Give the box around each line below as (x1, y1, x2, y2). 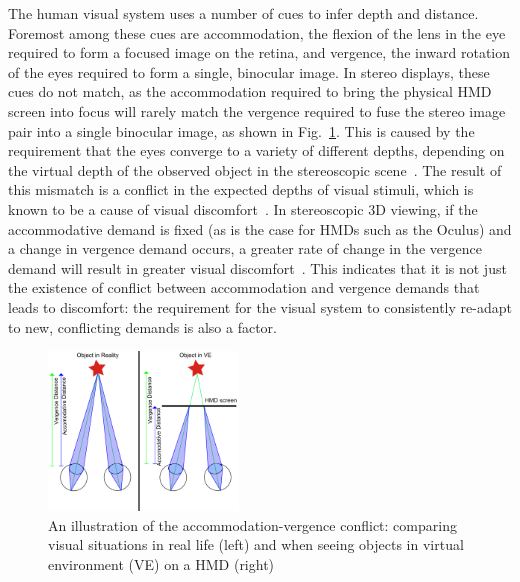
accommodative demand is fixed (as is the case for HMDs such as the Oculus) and (8, 218, 512, 239)
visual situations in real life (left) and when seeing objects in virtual (48, 534, 464, 555)
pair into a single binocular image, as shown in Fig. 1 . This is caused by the (8, 120, 475, 141)
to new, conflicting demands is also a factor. (8, 316, 277, 337)
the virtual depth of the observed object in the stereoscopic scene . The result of (8, 159, 502, 180)
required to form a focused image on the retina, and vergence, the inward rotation (8, 42, 511, 63)
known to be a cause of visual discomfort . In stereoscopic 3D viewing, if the (8, 198, 478, 219)
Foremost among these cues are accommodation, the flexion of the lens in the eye (8, 22, 506, 43)
